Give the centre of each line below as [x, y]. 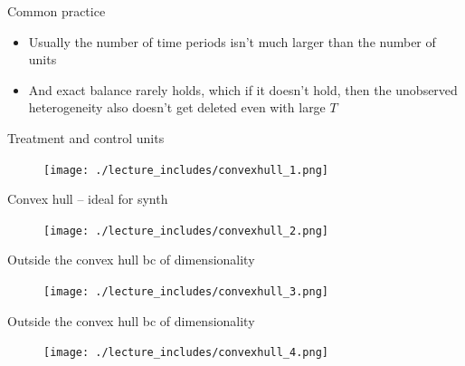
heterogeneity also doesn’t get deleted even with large [177, 107]
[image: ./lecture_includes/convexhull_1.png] [186, 170]
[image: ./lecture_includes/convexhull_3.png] [186, 292]
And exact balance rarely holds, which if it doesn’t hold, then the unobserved [243, 89]
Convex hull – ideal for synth [88, 199]
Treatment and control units [86, 137]
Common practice [57, 11]
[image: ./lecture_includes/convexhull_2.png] [186, 231]
